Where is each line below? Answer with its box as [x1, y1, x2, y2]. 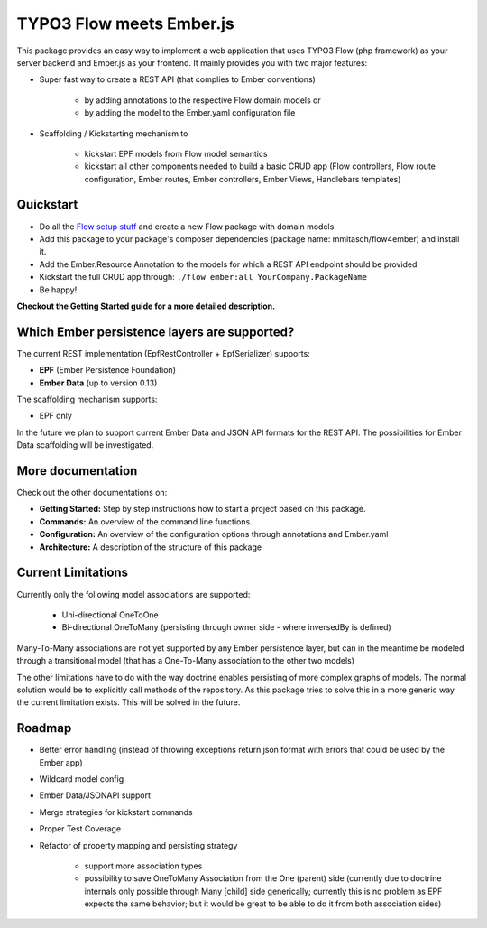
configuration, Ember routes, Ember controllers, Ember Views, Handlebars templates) [84, 173, 401, 184]
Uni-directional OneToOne [61, 609, 160, 620]
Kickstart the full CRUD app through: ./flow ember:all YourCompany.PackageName [39, 272, 367, 283]
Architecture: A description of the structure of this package [39, 542, 262, 552]
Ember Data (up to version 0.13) [39, 377, 158, 388]
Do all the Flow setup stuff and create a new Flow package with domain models [39, 221, 335, 232]
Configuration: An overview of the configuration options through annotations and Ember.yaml [39, 529, 389, 540]
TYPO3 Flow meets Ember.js [16, 14, 234, 33]
